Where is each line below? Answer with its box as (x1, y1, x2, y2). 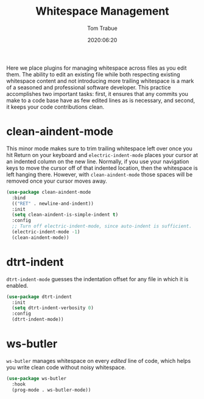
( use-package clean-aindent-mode (6, 189, 91, 195)
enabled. (6, 282, 29, 289)
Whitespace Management (35, 4, 169, 18)
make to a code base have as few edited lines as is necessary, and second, (6, 97, 195, 104)
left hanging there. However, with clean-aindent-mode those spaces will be (6, 170, 193, 178)
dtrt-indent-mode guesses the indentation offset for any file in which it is (6, 275, 189, 282)
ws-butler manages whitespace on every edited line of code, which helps (6, 357, 191, 364)
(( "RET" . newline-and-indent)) (12, 200, 94, 207)
